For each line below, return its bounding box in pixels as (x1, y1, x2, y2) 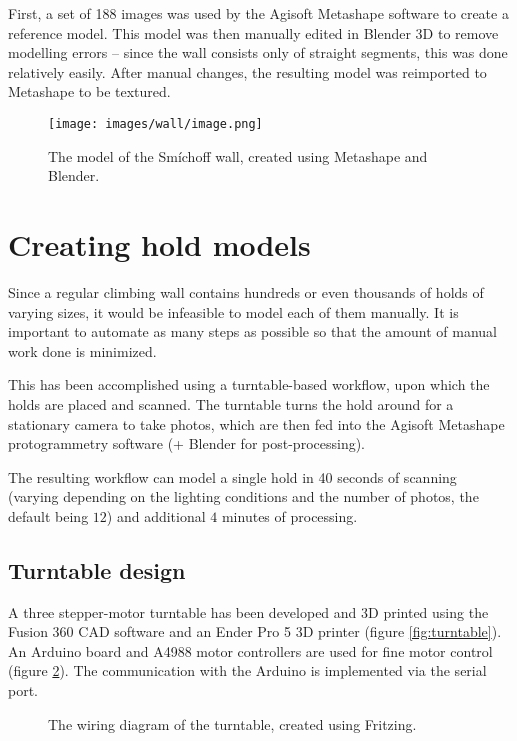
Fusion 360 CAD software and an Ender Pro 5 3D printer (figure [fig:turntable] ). (8, 621, 502, 642)
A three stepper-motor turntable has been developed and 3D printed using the (8, 601, 489, 622)
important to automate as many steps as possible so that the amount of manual (8, 321, 497, 342)
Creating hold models (8, 224, 311, 264)
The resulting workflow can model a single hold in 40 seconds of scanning (8, 466, 457, 487)
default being (8, 505, 89, 526)
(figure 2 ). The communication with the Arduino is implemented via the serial (8, 660, 487, 681)
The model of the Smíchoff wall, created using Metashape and (48, 145, 428, 166)
